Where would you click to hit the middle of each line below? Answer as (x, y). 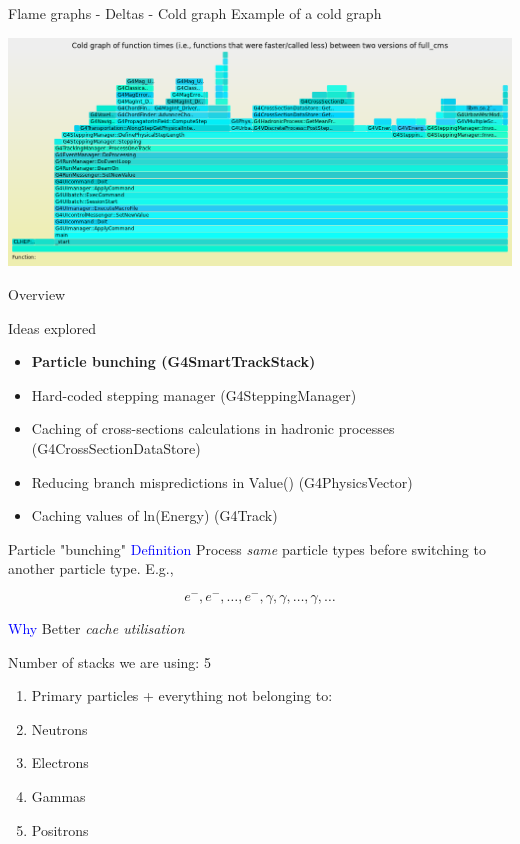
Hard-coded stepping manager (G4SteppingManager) (194, 394)
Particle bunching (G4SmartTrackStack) (173, 361)
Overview (37, 294)
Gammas (58, 796)
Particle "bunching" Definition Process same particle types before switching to (247, 548)
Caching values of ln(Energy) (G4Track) (154, 515)
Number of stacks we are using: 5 (109, 661)
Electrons (60, 762)
